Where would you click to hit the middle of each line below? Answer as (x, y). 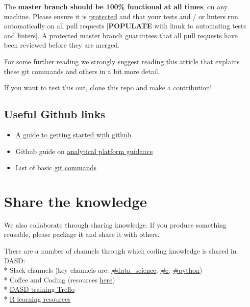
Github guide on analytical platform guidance (84, 151)
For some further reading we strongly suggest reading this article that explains (122, 61)
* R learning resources (37, 299)
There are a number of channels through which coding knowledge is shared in (120, 251)
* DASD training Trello (39, 289)
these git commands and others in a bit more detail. (82, 71)
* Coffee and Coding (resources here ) (60, 279)
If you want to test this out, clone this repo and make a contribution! (108, 88)
